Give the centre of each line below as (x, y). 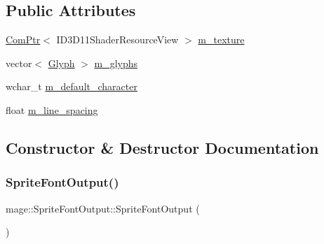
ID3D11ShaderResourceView (117, 40)
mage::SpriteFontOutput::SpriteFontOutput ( (103, 208)
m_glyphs (116, 63)
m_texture (221, 40)
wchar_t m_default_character (72, 86)
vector (19, 63)
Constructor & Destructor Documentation (162, 147)
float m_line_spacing (52, 109)
